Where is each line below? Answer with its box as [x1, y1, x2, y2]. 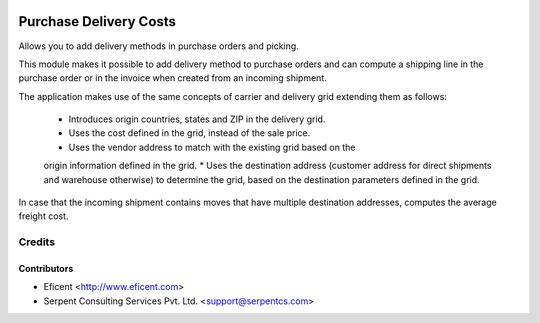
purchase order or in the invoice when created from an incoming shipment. [18, 72, 327, 84]
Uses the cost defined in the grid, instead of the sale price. [68, 127, 311, 139]
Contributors [18, 262, 74, 274]
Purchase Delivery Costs [18, 13, 177, 30]
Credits [18, 235, 55, 249]
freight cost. [18, 210, 69, 222]
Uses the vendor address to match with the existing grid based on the [68, 141, 356, 153]
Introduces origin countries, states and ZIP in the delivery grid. [68, 113, 326, 125]
